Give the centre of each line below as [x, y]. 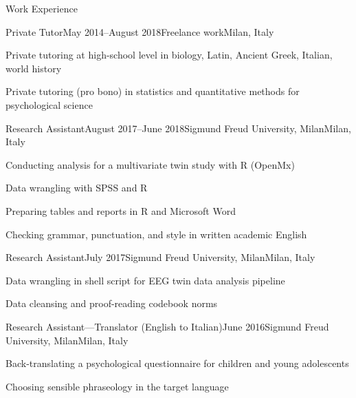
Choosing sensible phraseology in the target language [117, 386]
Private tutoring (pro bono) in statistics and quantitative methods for [153, 91]
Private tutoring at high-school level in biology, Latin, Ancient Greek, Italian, [169, 55]
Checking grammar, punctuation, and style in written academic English [156, 234]
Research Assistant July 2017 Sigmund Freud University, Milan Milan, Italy [160, 257]
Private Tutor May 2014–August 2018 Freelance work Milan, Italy [140, 31]
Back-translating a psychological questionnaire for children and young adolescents [177, 363]
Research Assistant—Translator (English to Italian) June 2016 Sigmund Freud [167, 326]
